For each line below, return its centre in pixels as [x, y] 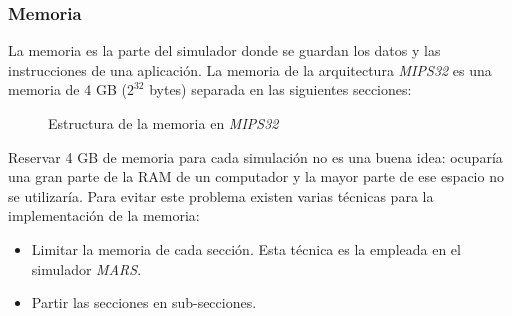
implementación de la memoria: [104, 215]
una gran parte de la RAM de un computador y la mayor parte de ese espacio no [256, 176]
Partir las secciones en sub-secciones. [144, 302]
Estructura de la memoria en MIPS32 [163, 123]
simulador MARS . [86, 268]
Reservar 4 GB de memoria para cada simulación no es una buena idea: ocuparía [255, 156]
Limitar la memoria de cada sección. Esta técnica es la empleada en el [246, 248]
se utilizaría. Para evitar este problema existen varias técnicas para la [221, 195]
